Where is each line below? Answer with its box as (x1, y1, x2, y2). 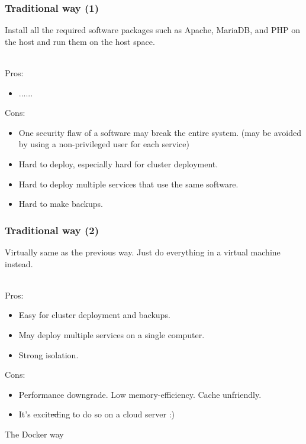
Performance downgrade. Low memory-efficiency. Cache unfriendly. (18, 388, 262, 400)
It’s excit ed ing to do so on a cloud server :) (18, 408, 175, 420)
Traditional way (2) (5, 222, 99, 237)
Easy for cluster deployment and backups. (18, 309, 170, 321)
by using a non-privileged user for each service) (18, 138, 189, 150)
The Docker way (5, 427, 64, 440)
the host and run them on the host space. (5, 35, 155, 47)
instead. (5, 257, 33, 270)
